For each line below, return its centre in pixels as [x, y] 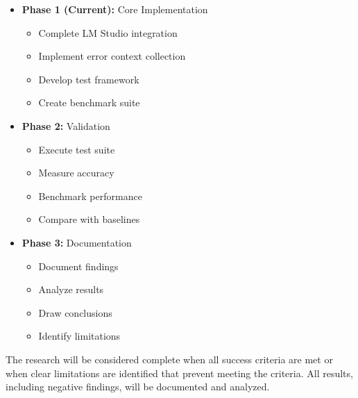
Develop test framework [89, 79]
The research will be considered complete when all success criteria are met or [169, 359]
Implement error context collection [112, 56]
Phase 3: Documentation [77, 242]
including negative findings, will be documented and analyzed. [138, 387]
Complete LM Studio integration [108, 32]
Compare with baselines [89, 219]
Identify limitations [79, 336]
